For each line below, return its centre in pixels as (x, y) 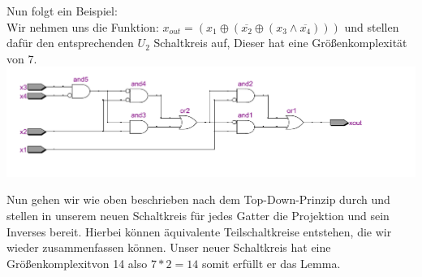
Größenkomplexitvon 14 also (77, 263)
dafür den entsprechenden (70, 43)
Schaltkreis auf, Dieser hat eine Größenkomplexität (280, 43)
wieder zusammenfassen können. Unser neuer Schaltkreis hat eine (169, 247)
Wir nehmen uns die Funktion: (83, 26)
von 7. (22, 58)
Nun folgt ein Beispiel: (62, 11)
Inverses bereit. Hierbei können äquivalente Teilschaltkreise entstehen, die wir (199, 231)
